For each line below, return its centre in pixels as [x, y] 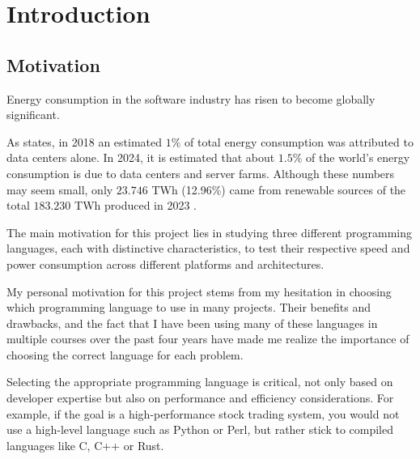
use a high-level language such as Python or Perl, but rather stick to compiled [200, 429]
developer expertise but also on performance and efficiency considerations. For [200, 398]
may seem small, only [60, 189]
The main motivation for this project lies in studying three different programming [209, 232]
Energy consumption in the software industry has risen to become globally [191, 98]
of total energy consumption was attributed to [299, 141]
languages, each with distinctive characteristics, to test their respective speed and [208, 248]
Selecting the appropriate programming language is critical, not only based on [200, 382]
